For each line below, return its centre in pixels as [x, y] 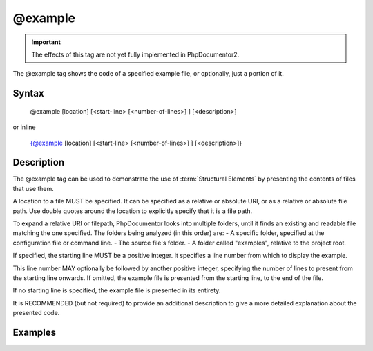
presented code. [36, 313]
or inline [24, 127]
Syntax [28, 93]
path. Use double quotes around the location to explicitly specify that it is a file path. [132, 211]
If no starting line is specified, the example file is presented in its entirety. [117, 290]
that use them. [34, 188]
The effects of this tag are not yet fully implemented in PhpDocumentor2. [135, 54]
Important [46, 42]
